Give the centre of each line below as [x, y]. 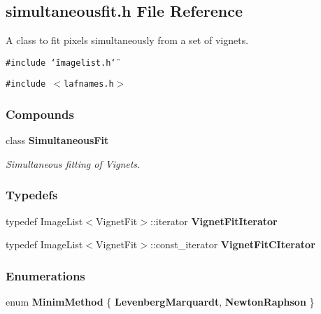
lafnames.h [89, 84]
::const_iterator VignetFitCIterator [233, 244]
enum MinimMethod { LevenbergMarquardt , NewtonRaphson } [160, 302]
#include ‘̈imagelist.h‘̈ [61, 63]
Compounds [40, 114]
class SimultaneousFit [57, 140]
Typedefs [32, 195]
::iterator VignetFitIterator [214, 221]
